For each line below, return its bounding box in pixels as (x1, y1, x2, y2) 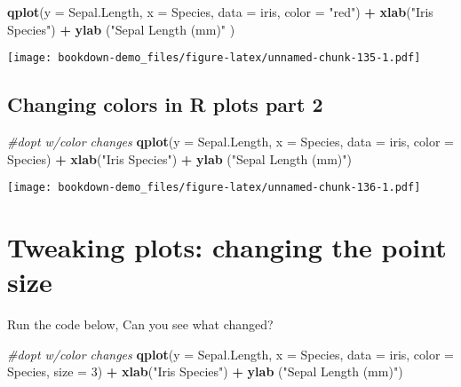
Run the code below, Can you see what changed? (7, 315, 274, 334)
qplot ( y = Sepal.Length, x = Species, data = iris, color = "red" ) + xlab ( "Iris (7, 3, 433, 20)
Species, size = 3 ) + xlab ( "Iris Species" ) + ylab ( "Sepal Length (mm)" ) (7, 362, 403, 381)
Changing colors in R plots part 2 (7, 91, 323, 118)
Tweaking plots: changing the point (7, 229, 447, 265)
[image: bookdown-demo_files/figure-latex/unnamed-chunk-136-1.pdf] (7, 181, 421, 194)
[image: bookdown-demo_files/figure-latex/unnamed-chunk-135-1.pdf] (7, 51, 421, 65)
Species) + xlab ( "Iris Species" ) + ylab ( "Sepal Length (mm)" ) (7, 149, 352, 168)
